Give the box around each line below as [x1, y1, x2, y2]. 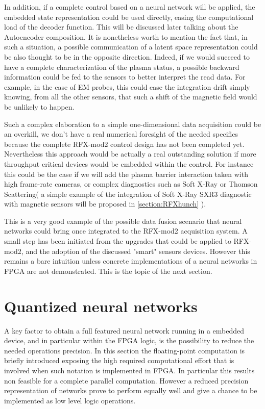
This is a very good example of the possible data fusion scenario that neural [4, 215, 242, 226]
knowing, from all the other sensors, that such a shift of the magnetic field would [4, 91, 257, 102]
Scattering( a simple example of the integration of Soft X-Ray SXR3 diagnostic [4, 188, 252, 199]
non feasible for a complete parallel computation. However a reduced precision [4, 375, 249, 386]
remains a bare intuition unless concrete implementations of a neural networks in [4, 255, 257, 266]
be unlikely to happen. [4, 101, 75, 112]
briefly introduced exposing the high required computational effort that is [4, 355, 234, 366]
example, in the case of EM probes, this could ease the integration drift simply [4, 81, 250, 92]
